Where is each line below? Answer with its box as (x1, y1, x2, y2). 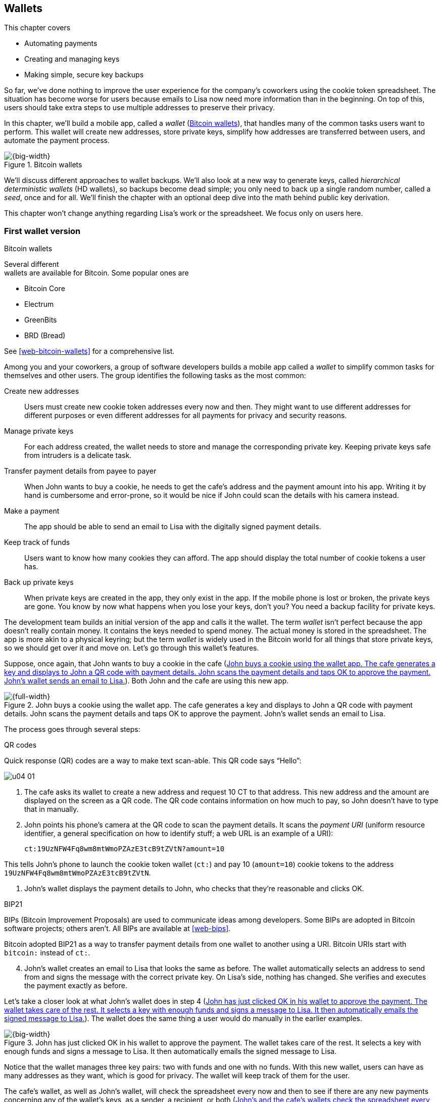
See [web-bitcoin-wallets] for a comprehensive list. (4, 347, 175, 356)
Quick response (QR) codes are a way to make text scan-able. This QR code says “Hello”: (4, 756, 302, 765)
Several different (4, 260, 59, 269)
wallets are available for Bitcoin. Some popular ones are (4, 268, 189, 278)
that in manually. (24, 805, 79, 814)
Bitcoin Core (24, 284, 65, 293)
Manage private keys (4, 427, 74, 436)
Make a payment (4, 507, 60, 516)
